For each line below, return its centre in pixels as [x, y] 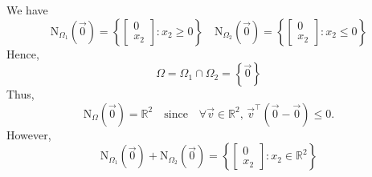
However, [29, 134]
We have [27, 10]
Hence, [23, 53]
